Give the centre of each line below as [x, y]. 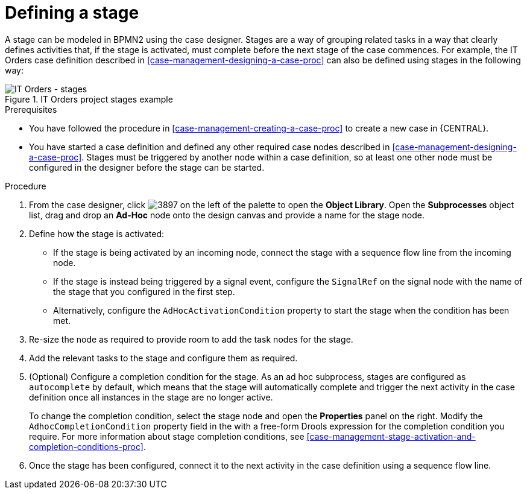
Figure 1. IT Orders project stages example [89, 99]
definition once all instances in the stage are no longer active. [151, 397]
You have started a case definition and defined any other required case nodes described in [210, 147]
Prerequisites [31, 109]
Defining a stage [72, 13]
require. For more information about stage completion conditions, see [167, 436]
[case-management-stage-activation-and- [391, 436]
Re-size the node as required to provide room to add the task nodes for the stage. [191, 339]
